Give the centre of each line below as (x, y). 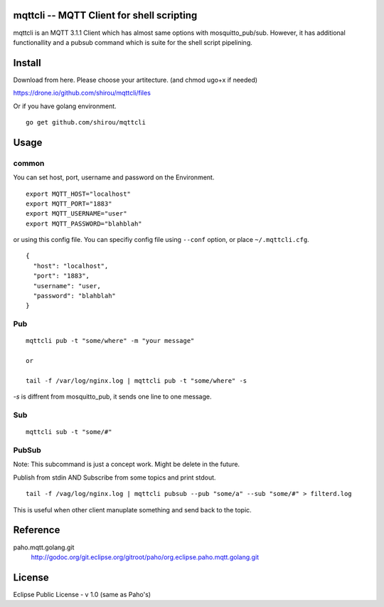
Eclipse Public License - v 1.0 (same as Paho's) (82, 594)
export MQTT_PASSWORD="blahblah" (84, 223)
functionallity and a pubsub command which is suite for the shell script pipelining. (133, 42)
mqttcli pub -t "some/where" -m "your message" (110, 341)
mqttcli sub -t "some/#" (69, 432)
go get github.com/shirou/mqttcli (86, 122)
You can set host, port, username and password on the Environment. (114, 177)
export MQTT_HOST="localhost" (79, 194)
